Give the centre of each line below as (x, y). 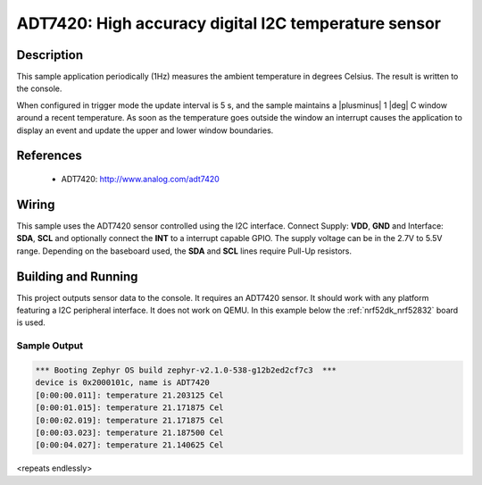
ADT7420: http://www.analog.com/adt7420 (141, 180)
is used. (31, 322)
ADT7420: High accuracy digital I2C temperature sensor (229, 23)
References (49, 156)
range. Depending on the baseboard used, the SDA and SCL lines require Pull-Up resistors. (184, 251)
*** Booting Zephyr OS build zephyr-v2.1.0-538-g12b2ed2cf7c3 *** (186, 370)
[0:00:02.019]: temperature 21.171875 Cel (129, 420)
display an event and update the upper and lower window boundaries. (145, 130)
